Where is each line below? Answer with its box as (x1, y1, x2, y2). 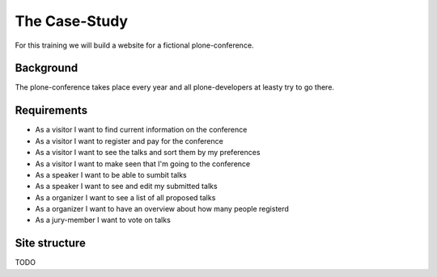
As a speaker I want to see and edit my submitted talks (35, 182, 218, 191)
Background (15, 61, 78, 75)
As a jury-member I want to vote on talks (35, 215, 172, 225)
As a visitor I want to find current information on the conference (35, 125, 248, 135)
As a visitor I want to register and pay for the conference (35, 136, 224, 145)
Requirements (15, 103, 88, 117)
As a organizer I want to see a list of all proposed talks (35, 192, 216, 202)
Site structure (15, 237, 87, 250)
